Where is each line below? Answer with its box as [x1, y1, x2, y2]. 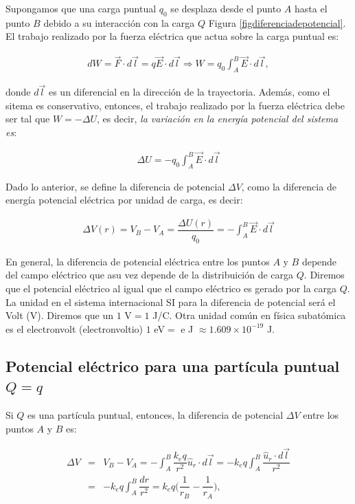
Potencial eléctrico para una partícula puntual [5, 355, 340, 376]
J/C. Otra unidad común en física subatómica [152, 308, 346, 322]
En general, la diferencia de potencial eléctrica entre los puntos [5, 254, 270, 268]
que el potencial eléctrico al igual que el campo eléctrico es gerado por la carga [5, 281, 337, 295]
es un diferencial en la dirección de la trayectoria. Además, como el [48, 85, 330, 99]
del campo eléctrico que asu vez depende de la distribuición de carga [5, 267, 294, 282]
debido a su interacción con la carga [43, 15, 195, 30]
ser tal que [5, 111, 50, 126]
